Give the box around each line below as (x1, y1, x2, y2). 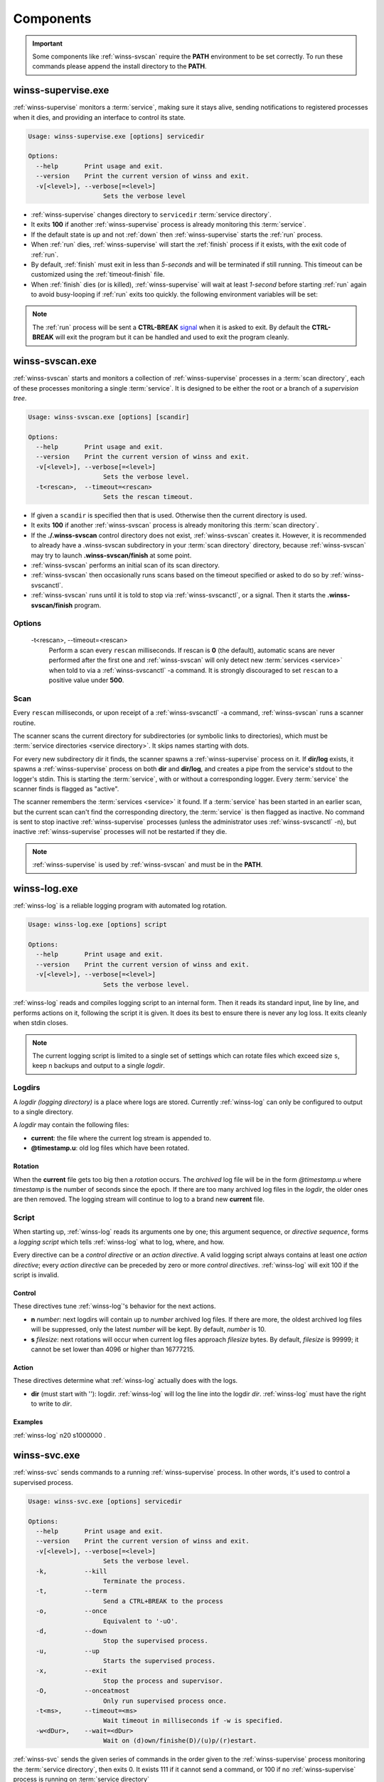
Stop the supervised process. (103, 1637, 209, 1645)
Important (32, 39, 63, 48)
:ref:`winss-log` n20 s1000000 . (13, 1431, 106, 1439)
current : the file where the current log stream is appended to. (31, 1133, 212, 1142)
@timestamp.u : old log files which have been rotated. (31, 1144, 190, 1153)
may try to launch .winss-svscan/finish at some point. (31, 551, 192, 560)
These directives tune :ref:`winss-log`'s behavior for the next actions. (13, 1302, 216, 1311)
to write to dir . (31, 1399, 73, 1408)
